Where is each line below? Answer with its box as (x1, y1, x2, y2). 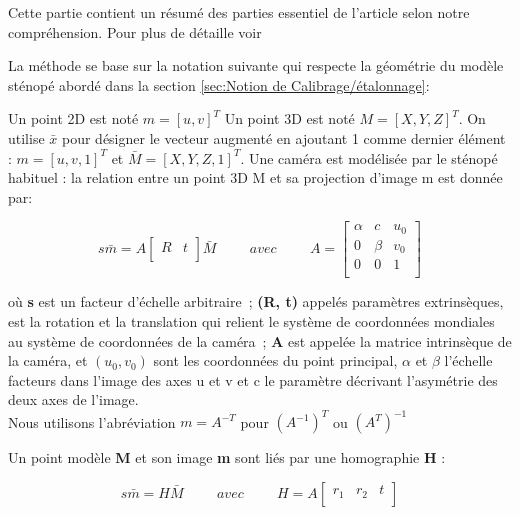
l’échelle (444, 350, 493, 371)
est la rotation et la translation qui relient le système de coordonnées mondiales (8, 310, 495, 331)
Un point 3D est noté (224, 108, 355, 129)
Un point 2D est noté (8, 108, 139, 129)
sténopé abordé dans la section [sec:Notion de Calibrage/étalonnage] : (8, 74, 430, 95)
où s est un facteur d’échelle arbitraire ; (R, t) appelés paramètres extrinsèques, (8, 291, 504, 312)
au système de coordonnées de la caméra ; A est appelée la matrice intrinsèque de (8, 330, 512, 351)
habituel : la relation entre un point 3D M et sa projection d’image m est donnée (8, 167, 503, 188)
